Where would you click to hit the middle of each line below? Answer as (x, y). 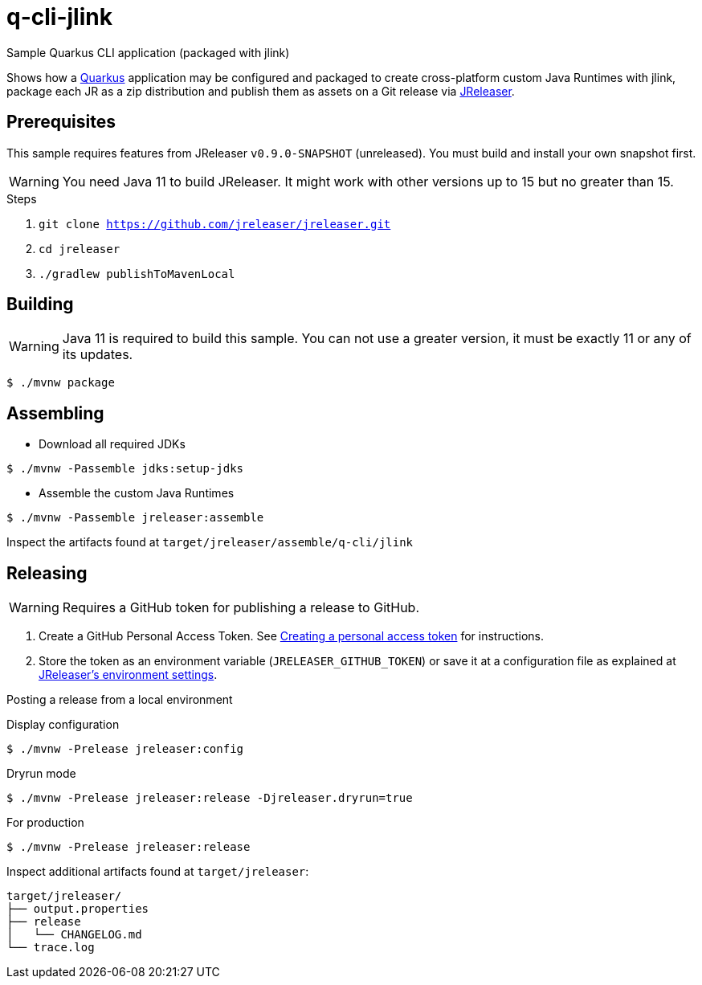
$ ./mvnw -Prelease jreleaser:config (125, 749)
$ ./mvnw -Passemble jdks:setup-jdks (125, 469)
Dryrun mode (41, 774)
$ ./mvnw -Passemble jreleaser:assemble (135, 518)
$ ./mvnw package (61, 383)
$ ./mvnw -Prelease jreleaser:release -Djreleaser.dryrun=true (210, 798)
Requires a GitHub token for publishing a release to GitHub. (241, 608)
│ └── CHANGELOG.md (74, 935)
